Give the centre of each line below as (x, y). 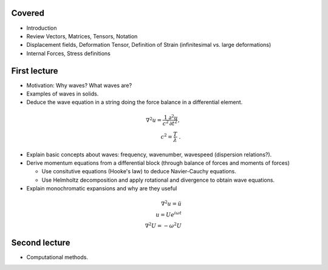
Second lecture (41, 242)
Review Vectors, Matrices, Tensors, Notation (82, 36)
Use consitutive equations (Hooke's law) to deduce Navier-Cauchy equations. (139, 171)
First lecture (35, 71)
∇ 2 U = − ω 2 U (163, 225)
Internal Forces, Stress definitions (68, 53)
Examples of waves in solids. (63, 94)
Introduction (42, 28)
